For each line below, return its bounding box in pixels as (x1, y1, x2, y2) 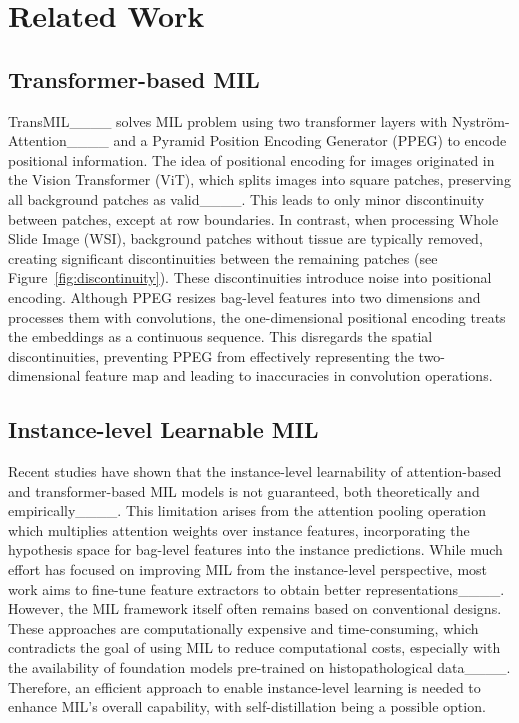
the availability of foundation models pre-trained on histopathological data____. (8, 657, 511, 678)
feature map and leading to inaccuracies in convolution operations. (85, 365, 493, 386)
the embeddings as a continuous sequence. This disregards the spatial (8, 326, 433, 347)
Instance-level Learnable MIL (8, 414, 319, 445)
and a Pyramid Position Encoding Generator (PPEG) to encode (113, 130, 507, 151)
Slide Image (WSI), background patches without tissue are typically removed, (8, 228, 483, 249)
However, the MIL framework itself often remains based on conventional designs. (8, 598, 502, 619)
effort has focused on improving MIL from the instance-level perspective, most (8, 559, 488, 580)
